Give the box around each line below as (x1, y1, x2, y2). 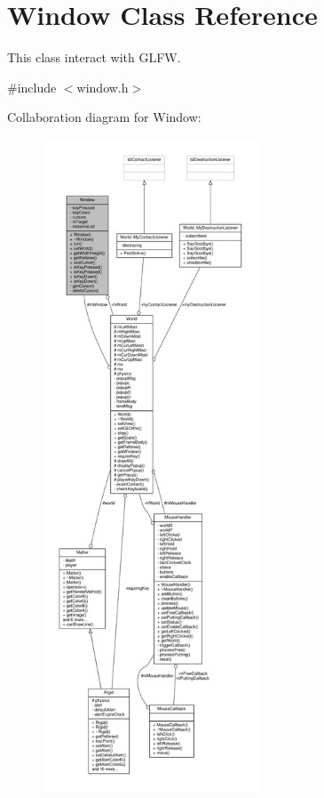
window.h (76, 77, 129, 96)
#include (7, 77, 57, 96)
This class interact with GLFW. (7, 48, 181, 67)
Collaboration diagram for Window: (7, 108, 202, 126)
